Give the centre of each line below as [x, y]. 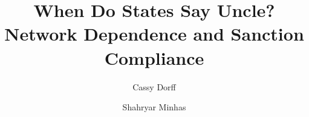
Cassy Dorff [154, 86]
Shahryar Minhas [154, 107]
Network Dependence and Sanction [154, 34]
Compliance [154, 57]
